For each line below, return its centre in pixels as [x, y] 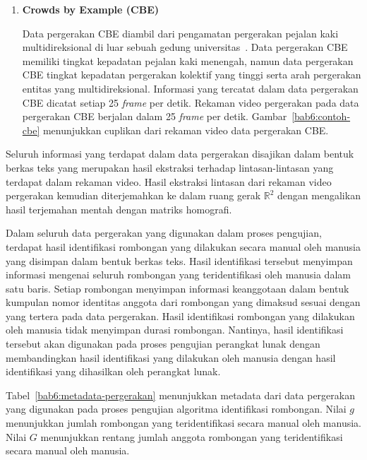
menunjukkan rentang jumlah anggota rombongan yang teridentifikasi [192, 436]
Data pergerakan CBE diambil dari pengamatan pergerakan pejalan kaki [180, 33]
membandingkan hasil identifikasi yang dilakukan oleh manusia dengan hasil [171, 357]
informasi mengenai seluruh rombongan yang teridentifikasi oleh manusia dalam [178, 275]
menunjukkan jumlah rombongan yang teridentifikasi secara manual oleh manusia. [184, 423]
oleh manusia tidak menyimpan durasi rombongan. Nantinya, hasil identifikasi [175, 330]
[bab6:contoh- [321, 116]
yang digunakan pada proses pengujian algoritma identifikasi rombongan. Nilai [176, 409]
